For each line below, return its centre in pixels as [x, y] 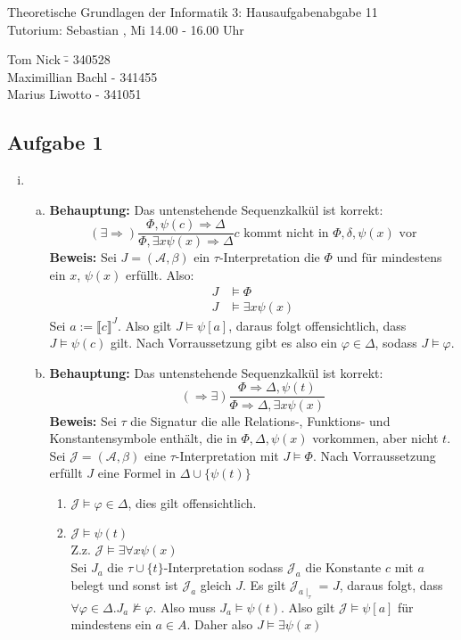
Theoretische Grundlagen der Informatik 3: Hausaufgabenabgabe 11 [193, 12]
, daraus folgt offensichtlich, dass [317, 325]
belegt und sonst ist [124, 584]
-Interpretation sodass [223, 567]
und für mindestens [389, 257]
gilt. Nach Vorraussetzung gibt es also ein [224, 343]
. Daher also [220, 624]
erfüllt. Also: [160, 275]
